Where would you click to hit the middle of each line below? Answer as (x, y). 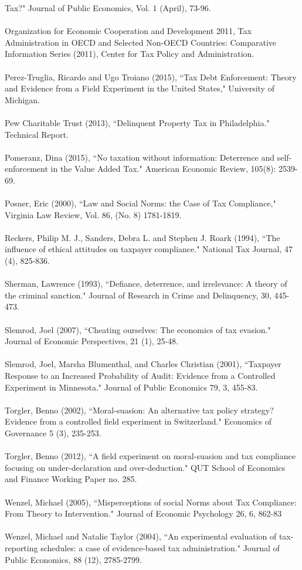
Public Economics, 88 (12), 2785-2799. (73, 559)
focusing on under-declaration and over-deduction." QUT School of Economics (145, 467)
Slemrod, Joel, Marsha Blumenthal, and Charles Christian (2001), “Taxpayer (143, 364)
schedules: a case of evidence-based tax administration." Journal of (160, 547)
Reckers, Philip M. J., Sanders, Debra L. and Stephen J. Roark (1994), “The (142, 237)
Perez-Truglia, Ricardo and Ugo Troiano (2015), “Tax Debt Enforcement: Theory (151, 77)
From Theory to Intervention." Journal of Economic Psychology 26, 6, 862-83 (143, 513)
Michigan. (22, 99)
